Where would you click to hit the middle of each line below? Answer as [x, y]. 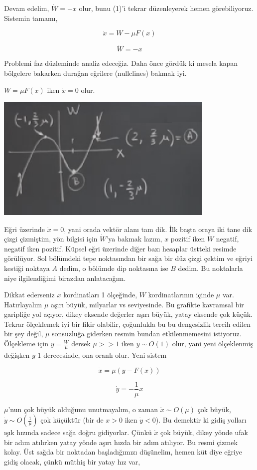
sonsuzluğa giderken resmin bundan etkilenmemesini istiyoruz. [147, 334]
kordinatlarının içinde [181, 295]
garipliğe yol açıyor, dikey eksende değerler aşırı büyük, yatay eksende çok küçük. [128, 314]
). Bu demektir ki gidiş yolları [201, 420]
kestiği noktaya [27, 268]
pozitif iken [188, 239]
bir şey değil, [24, 334]
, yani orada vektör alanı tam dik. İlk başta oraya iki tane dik [158, 229]
